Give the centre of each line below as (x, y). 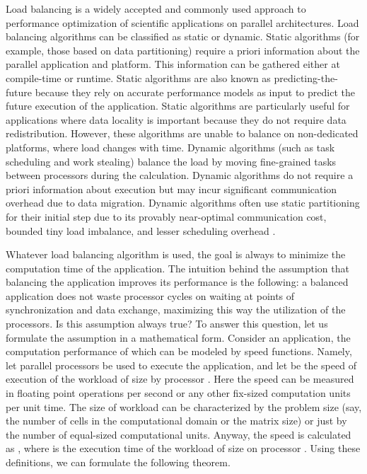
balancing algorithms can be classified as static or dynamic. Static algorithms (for (183, 36)
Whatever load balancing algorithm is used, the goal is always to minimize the (176, 254)
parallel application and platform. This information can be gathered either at (173, 64)
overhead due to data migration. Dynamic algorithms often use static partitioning (183, 203)
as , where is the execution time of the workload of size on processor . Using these (183, 448)
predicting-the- (306, 77)
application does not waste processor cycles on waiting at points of (150, 295)
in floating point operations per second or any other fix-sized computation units (178, 393)
